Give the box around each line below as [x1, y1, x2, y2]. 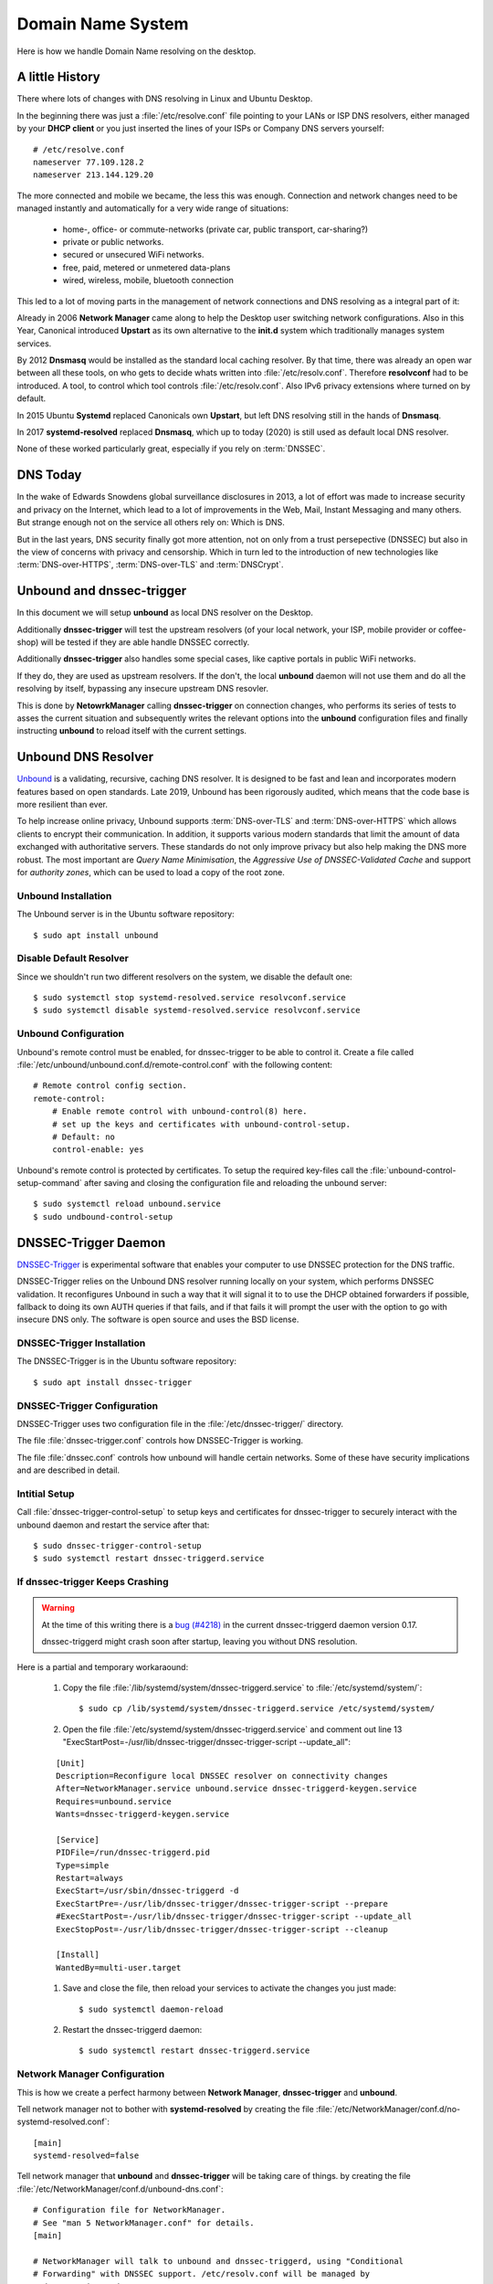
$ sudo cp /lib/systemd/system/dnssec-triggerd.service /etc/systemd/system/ [79, 1704, 435, 1714]
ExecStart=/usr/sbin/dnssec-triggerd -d [56, 1886, 239, 1896]
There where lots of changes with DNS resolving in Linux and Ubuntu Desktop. [16, 93, 313, 104]
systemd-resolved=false [33, 2151, 140, 2161]
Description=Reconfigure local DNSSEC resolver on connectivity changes [56, 1771, 388, 1781]
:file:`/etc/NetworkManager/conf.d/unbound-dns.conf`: [16, 2184, 224, 2194]
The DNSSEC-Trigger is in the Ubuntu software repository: [16, 1356, 237, 1367]
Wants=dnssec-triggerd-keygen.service [56, 1809, 230, 1820]
